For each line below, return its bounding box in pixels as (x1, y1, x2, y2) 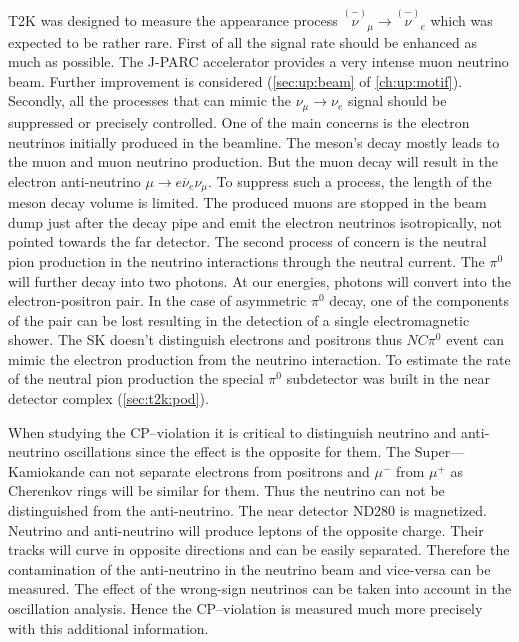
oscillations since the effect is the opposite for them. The (64, 441, 411, 462)
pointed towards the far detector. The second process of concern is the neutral (8, 231, 487, 252)
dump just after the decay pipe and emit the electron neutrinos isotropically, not (8, 211, 502, 232)
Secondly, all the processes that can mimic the (8, 90, 291, 111)
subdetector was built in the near (286, 368, 490, 389)
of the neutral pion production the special (8, 368, 264, 389)
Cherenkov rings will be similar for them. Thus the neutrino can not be (8, 480, 445, 501)
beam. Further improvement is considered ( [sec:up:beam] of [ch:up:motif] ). (8, 70, 463, 91)
